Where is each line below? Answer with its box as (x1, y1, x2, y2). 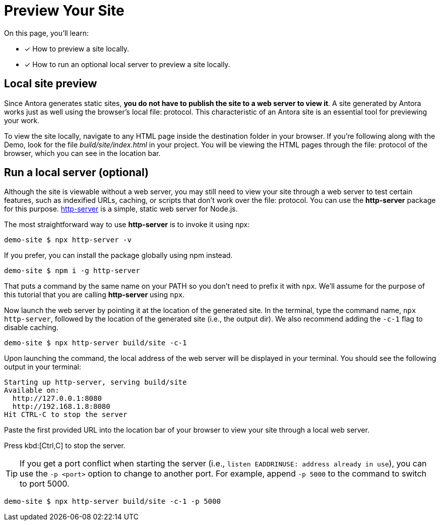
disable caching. (4, 323, 58, 332)
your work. (4, 116, 40, 125)
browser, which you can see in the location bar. (4, 148, 161, 157)
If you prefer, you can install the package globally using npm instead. (4, 251, 233, 260)
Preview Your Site (4, 2, 124, 19)
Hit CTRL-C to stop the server (4, 410, 128, 419)
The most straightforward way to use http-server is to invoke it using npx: (4, 220, 250, 229)
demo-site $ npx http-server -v (4, 236, 132, 244)
